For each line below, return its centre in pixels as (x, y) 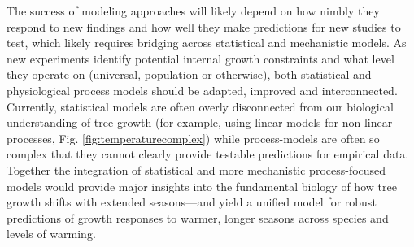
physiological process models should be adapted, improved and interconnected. (202, 90)
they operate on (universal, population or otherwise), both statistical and (189, 74)
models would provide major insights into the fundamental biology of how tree (202, 186)
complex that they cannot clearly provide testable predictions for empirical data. (208, 154)
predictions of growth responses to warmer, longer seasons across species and (198, 217)
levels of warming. (51, 234)
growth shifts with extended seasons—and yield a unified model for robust (192, 202)
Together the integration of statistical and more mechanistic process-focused (196, 169)
